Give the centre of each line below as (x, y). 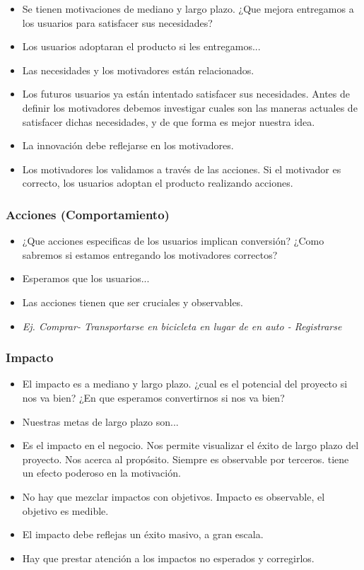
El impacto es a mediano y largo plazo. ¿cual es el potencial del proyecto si (185, 384)
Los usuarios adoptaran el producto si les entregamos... (141, 46)
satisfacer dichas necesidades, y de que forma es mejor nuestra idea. (169, 121)
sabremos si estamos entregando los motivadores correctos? (150, 254)
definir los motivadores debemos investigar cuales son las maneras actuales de (190, 107)
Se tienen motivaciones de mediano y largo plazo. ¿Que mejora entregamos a (188, 8)
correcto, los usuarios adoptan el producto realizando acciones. (158, 183)
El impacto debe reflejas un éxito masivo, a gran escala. (143, 534)
